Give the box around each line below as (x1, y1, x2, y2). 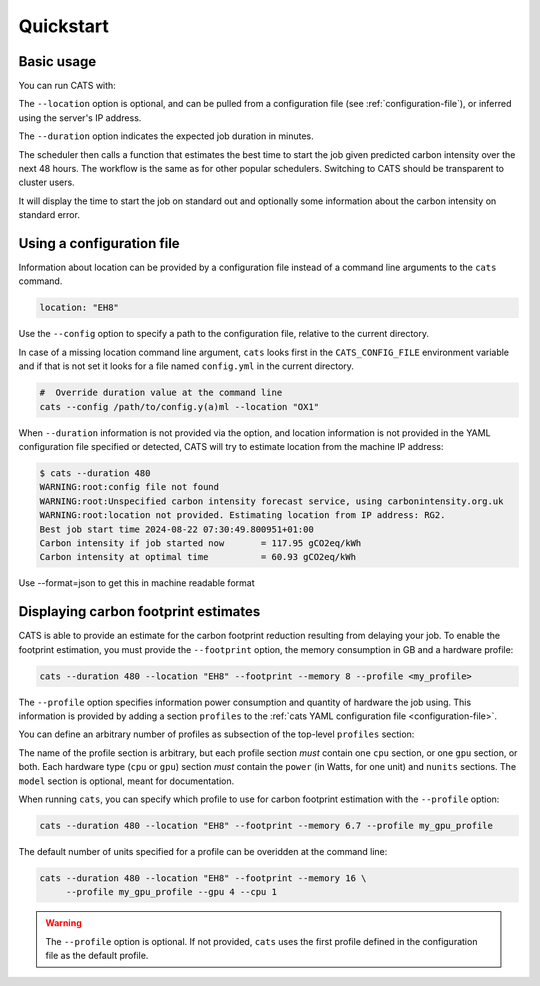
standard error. (18, 209, 80, 221)
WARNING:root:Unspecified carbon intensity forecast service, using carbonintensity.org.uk (39, 495, 504, 507)
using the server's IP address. (18, 111, 142, 124)
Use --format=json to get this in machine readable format (18, 577, 255, 589)
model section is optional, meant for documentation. (18, 775, 235, 787)
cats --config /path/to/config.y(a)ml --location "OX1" (39, 401, 320, 412)
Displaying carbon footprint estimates (18, 603, 261, 620)
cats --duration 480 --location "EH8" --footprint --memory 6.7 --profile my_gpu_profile (39, 820, 494, 831)
